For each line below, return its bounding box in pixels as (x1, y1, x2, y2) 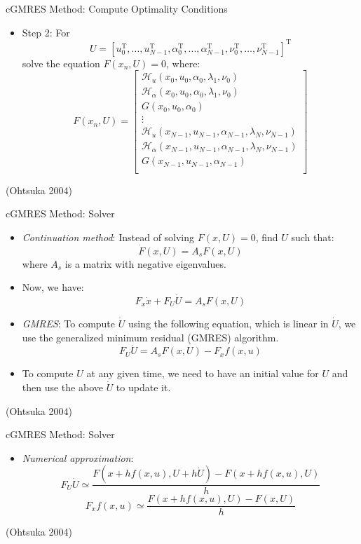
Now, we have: (22, 280, 84, 294)
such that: (291, 229, 334, 244)
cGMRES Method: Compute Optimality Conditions (6, 1, 228, 15)
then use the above (22, 379, 103, 394)
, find (255, 229, 278, 244)
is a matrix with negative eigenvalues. (64, 256, 226, 271)
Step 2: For (22, 25, 70, 39)
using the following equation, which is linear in (128, 315, 329, 330)
